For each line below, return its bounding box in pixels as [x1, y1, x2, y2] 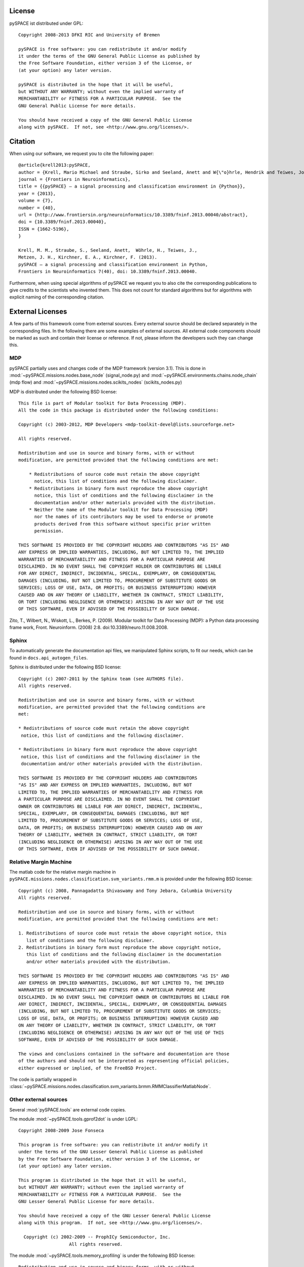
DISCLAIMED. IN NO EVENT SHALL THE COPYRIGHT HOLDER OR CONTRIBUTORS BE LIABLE [18, 564, 221, 570]
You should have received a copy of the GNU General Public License [18, 117, 192, 123]
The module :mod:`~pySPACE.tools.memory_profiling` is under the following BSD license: [9, 1252, 196, 1258]
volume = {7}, [18, 198, 53, 204]
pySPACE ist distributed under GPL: [9, 20, 84, 26]
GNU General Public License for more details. [18, 103, 136, 108]
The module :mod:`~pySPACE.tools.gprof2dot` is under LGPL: [9, 1115, 138, 1122]
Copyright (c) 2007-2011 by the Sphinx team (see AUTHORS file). [18, 676, 184, 682]
